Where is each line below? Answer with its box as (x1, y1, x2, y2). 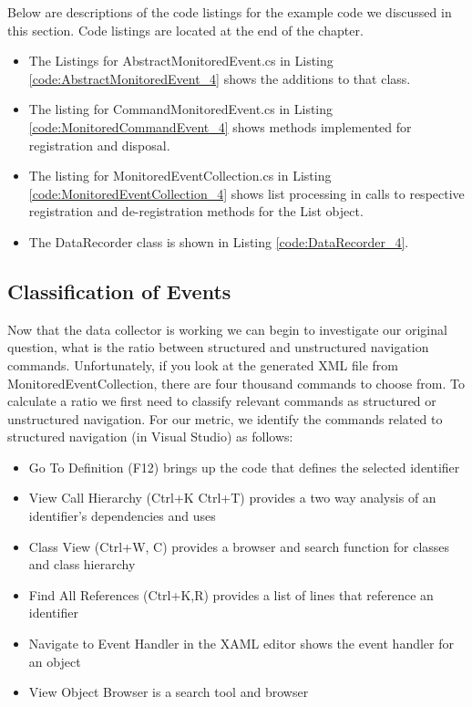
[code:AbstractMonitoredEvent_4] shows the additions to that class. (28, 68, 411, 88)
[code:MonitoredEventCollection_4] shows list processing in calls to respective (28, 183, 465, 203)
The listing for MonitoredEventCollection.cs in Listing (28, 166, 332, 185)
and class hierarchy (28, 555, 136, 574)
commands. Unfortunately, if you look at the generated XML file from (7, 355, 398, 374)
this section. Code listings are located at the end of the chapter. (7, 20, 364, 39)
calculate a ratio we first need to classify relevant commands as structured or (7, 391, 436, 411)
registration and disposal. (28, 135, 170, 154)
